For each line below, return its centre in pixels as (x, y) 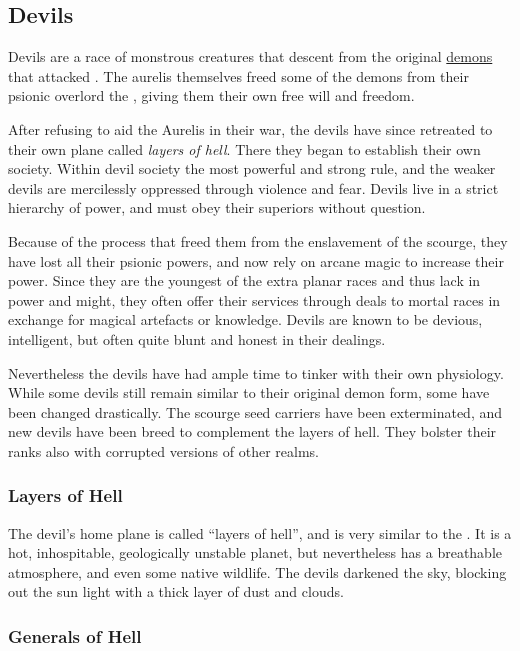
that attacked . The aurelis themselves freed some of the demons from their (238, 75)
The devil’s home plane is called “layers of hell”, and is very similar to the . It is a (260, 532)
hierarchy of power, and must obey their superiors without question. (217, 207)
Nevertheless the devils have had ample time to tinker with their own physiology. (256, 372)
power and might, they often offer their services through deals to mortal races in (254, 299)
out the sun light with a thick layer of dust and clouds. (176, 591)
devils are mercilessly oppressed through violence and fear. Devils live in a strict (253, 187)
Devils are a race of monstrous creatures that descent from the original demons (250, 56)
